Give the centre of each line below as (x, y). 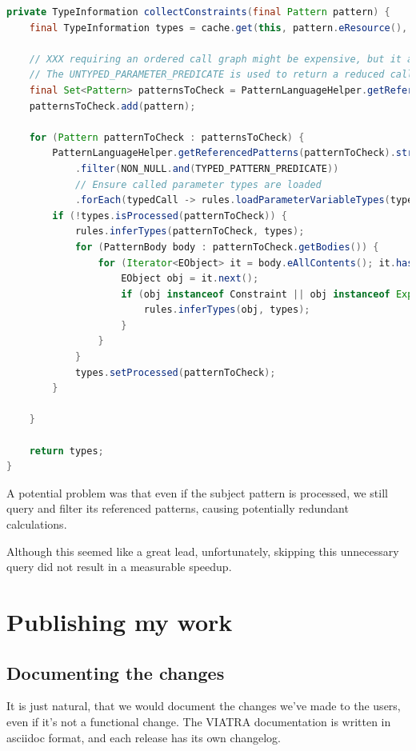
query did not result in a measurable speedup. (119, 567)
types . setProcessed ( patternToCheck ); (175, 372)
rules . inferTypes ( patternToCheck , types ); (190, 232)
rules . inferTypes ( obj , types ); (227, 310)
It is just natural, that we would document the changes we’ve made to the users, (204, 706)
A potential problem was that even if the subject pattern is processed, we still (197, 492)
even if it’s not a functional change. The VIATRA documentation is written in (199, 721)
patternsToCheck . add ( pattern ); (112, 106)
